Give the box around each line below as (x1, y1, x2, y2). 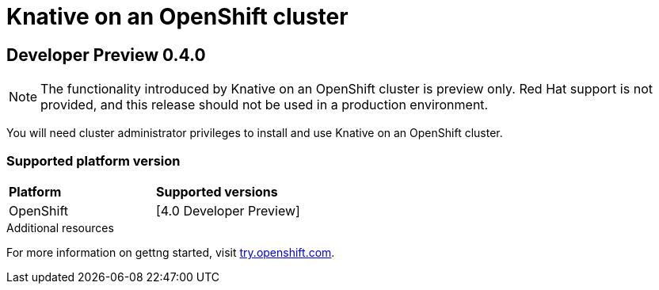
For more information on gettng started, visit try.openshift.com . (6, 245, 335, 259)
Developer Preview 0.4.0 (6, 44, 206, 65)
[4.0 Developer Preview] (155, 202, 300, 219)
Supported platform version (6, 152, 181, 169)
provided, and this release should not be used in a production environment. (40, 97, 489, 113)
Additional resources (6, 220, 114, 235)
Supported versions (155, 183, 278, 200)
